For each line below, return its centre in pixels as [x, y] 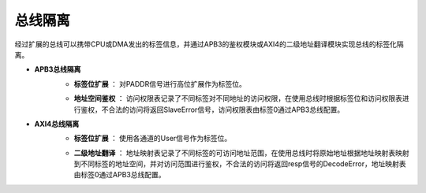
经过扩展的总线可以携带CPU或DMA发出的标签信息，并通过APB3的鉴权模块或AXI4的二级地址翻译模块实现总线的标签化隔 [209, 44]
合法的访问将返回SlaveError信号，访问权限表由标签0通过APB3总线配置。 [226, 109]
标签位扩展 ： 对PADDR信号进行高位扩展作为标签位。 [160, 84]
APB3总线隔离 [58, 69]
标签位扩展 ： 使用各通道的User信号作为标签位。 [153, 139]
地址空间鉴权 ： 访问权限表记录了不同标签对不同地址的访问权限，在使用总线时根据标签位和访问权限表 [238, 98]
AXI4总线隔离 [57, 124]
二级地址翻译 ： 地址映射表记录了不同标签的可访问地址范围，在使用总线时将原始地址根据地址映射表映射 [241, 153]
